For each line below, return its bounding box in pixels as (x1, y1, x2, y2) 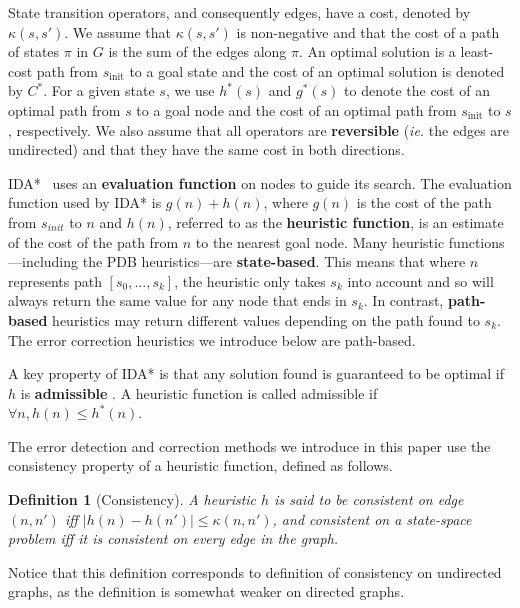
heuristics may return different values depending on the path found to (52, 309, 480, 330)
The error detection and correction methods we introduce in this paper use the (8, 435, 491, 456)
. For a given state (43, 80, 155, 101)
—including (8, 251, 79, 272)
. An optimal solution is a (298, 41, 456, 62)
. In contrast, (363, 290, 444, 311)
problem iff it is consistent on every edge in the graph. (8, 528, 339, 549)
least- (460, 41, 494, 62)
